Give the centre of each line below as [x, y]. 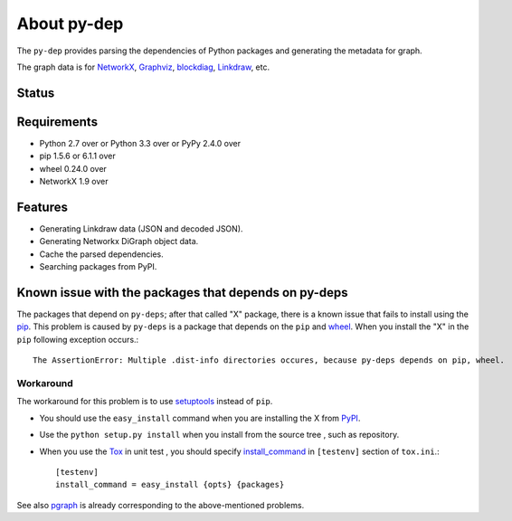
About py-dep [70, 24]
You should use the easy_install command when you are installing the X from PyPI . [200, 418]
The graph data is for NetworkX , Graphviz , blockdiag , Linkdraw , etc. [143, 67]
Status [36, 93]
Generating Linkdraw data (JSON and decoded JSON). [141, 228]
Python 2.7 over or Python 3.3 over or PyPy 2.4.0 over [140, 143]
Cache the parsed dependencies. [102, 254]
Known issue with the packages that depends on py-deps [182, 293]
